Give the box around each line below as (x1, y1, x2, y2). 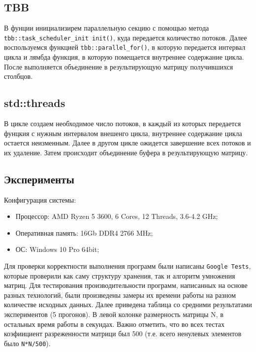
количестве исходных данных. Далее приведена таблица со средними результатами (4, 299, 252, 310)
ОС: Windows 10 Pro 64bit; (15, 244, 99, 254)
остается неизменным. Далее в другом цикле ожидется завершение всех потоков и (4, 138, 251, 148)
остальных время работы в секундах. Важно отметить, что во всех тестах (4, 318, 224, 329)
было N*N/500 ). (4, 338, 51, 348)
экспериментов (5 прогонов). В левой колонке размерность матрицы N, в (4, 309, 224, 319)
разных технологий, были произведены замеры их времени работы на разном (4, 289, 236, 300)
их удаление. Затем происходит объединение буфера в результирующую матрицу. (4, 147, 248, 157)
